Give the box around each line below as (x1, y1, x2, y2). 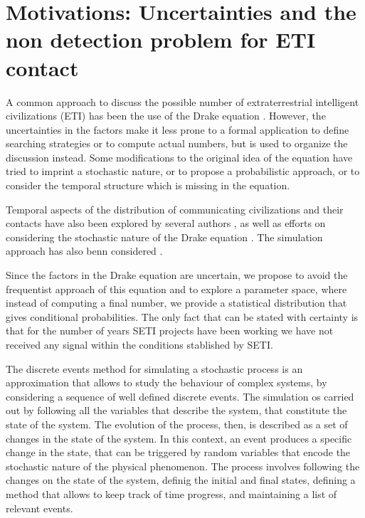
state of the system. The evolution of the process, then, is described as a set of (6, 416, 348, 431)
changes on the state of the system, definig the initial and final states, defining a (6, 472, 356, 487)
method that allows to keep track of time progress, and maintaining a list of (6, 486, 337, 501)
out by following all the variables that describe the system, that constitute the (6, 403, 347, 418)
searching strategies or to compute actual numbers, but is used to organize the (6, 136, 348, 151)
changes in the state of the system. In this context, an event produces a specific (6, 430, 352, 445)
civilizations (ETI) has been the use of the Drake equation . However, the (6, 108, 326, 123)
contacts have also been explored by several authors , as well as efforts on (6, 216, 326, 231)
